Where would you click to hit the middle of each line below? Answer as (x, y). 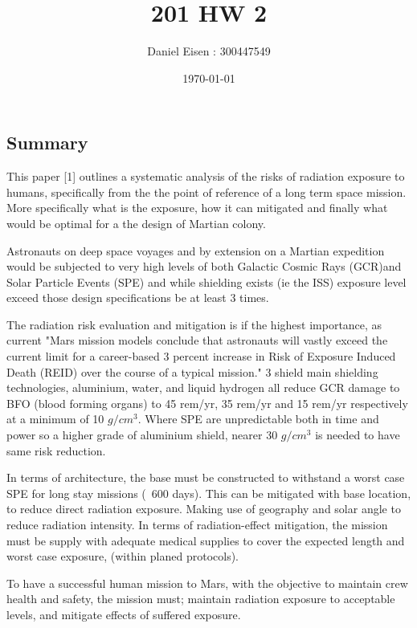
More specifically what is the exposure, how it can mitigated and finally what (197, 208)
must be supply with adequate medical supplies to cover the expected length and (206, 540)
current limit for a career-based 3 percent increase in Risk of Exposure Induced (201, 356)
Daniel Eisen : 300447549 (209, 51)
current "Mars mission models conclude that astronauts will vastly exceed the (197, 340)
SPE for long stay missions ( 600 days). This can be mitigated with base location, (209, 493)
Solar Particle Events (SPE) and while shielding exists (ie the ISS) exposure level (206, 281)
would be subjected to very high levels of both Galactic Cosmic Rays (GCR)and (204, 266)
